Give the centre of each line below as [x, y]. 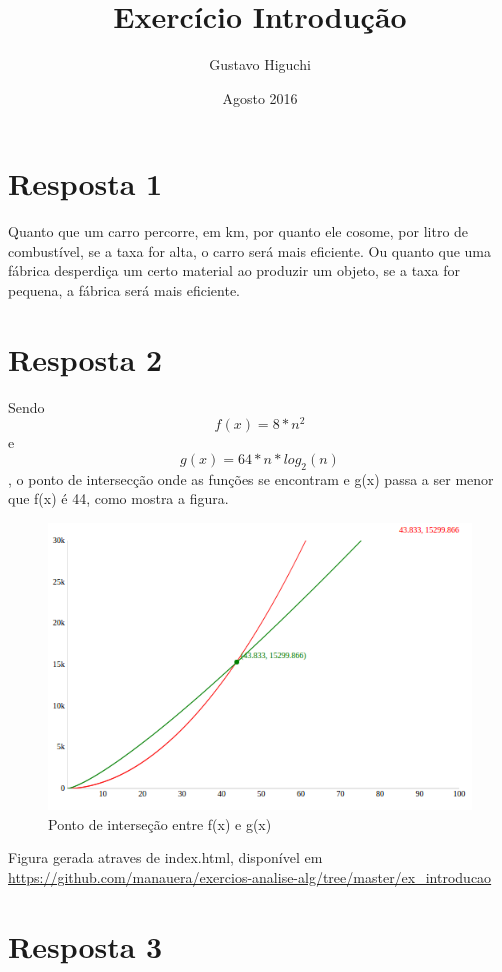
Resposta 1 [85, 183]
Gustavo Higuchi [260, 64]
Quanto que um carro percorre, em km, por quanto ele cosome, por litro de [238, 231]
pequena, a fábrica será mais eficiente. [124, 290]
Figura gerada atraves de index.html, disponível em [165, 857]
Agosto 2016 [260, 97]
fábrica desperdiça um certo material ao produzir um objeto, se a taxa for [234, 270]
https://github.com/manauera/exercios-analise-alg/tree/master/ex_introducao [250, 876]
